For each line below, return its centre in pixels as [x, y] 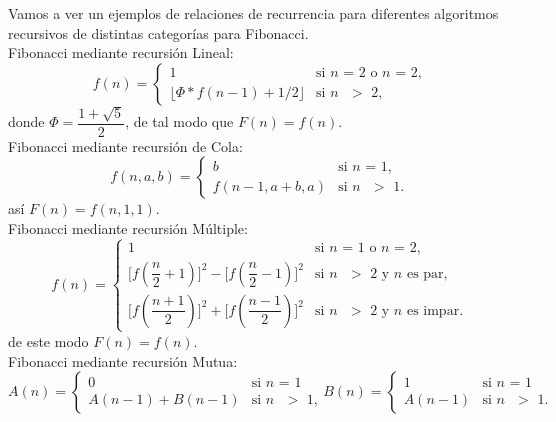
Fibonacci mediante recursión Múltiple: [128, 227]
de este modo [48, 340]
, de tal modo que [179, 121]
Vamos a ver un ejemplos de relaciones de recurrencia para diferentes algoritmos [253, 13]
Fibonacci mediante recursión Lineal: [121, 52]
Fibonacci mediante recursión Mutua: [123, 360]
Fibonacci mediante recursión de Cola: [125, 145]
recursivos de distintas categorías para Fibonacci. [158, 32]
